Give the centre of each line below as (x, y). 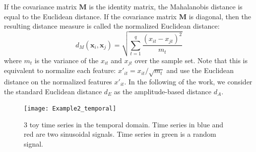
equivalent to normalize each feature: (60, 70)
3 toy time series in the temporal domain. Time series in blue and (124, 124)
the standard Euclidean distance (53, 91)
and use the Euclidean (200, 70)
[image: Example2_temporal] (70, 109)
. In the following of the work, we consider (188, 81)
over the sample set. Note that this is (191, 60)
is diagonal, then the (220, 16)
